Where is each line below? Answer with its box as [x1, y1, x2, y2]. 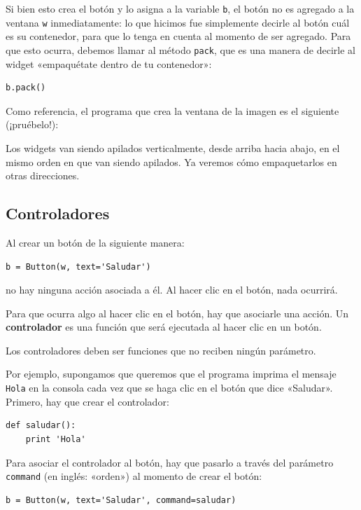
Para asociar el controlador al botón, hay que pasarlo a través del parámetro [6, 455, 334, 469]
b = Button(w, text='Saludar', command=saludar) [6, 495, 236, 505]
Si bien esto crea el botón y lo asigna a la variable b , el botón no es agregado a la [6, 1, 355, 15]
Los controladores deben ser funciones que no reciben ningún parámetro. [6, 343, 316, 357]
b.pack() [6, 83, 46, 93]
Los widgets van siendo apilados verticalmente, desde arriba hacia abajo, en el [6, 140, 340, 155]
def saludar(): [6, 420, 76, 431]
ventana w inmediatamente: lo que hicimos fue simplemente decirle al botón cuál [6, 15, 350, 29]
